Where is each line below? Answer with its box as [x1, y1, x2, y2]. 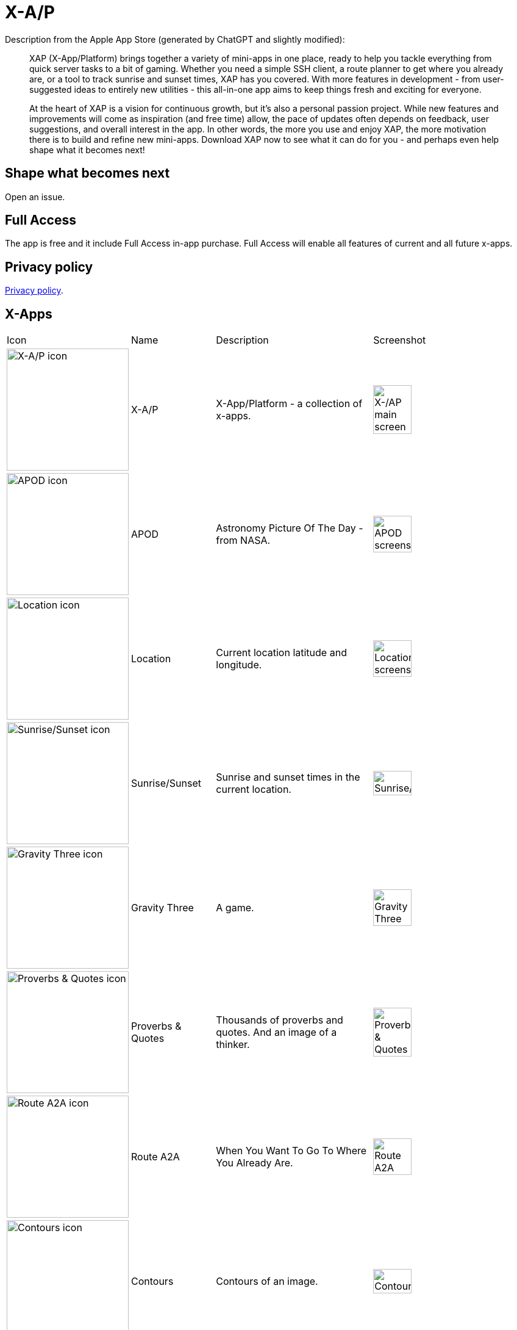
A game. [216, 902, 254, 914]
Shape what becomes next [5, 165, 170, 181]
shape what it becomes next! [29, 144, 145, 155]
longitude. [216, 659, 262, 671]
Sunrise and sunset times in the [216, 771, 360, 784]
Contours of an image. [216, 1275, 318, 1288]
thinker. [216, 1038, 250, 1051]
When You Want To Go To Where [216, 1144, 367, 1157]
